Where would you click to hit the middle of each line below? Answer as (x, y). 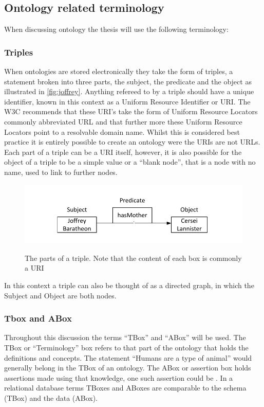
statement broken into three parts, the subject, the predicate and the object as (128, 81)
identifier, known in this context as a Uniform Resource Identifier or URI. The (127, 101)
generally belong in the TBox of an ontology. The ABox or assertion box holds (128, 368)
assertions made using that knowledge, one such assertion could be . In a (119, 377)
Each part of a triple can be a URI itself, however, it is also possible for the (123, 152)
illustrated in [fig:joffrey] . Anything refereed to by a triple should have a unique (129, 91)
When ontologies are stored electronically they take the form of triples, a (119, 71)
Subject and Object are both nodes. (60, 295)
